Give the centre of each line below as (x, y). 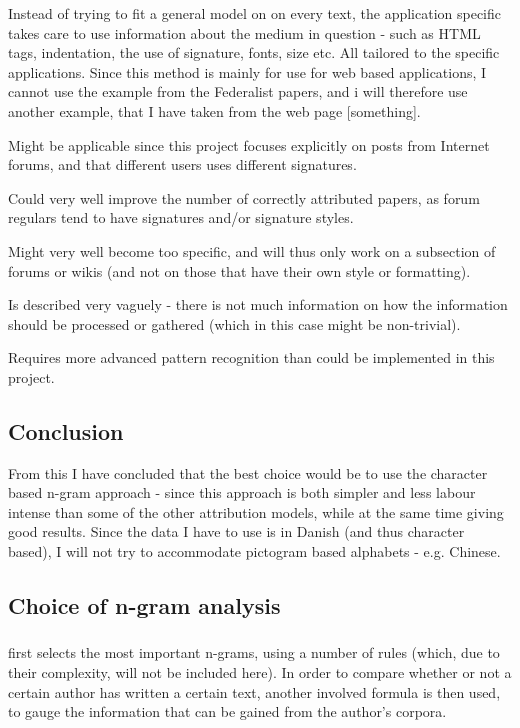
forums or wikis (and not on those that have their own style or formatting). (239, 270)
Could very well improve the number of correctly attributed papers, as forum (244, 197)
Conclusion (66, 430)
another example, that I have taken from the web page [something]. (214, 110)
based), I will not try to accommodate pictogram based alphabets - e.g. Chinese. (254, 551)
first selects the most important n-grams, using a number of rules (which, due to (254, 652)
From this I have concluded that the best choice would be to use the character (248, 472)
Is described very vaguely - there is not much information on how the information (258, 304)
